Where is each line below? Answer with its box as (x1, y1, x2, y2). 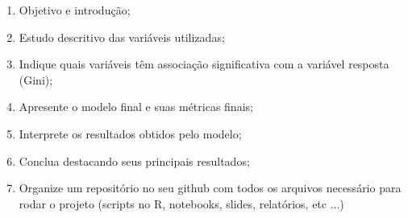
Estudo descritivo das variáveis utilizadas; (19, 28, 225, 45)
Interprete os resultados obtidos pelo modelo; (19, 125, 242, 142)
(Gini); (19, 71, 53, 88)
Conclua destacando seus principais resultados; (19, 152, 250, 169)
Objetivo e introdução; (19, 2, 131, 18)
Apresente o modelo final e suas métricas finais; (19, 98, 253, 115)
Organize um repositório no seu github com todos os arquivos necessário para (19, 179, 402, 196)
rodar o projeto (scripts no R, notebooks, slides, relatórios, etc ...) (19, 195, 344, 212)
